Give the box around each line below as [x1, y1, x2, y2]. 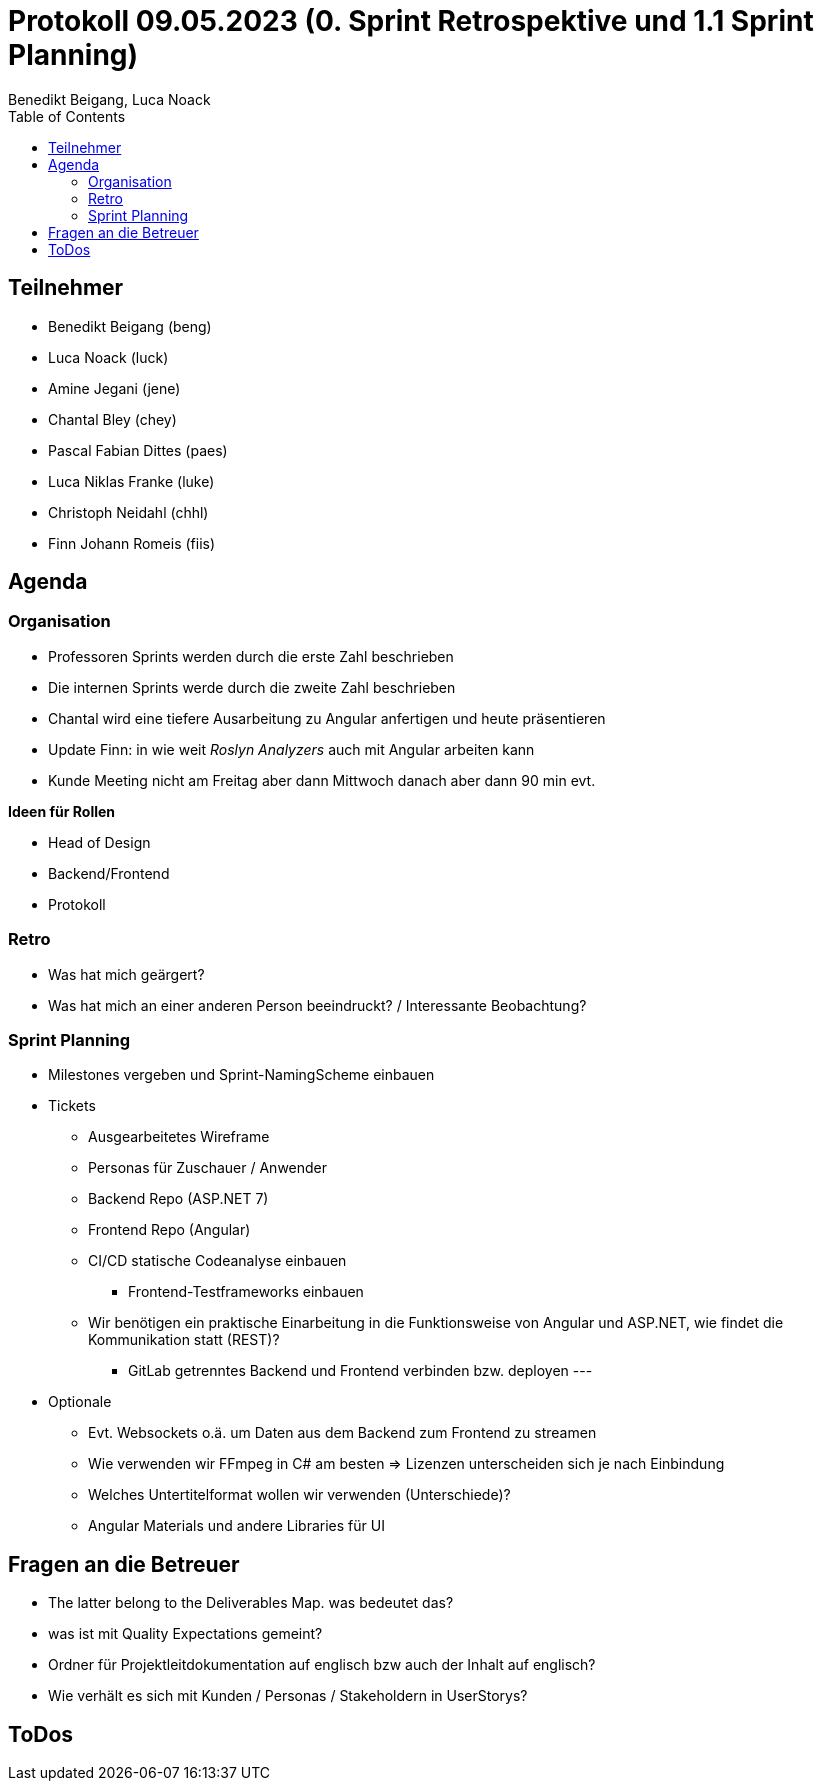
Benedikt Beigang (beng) [48, 317, 212, 335]
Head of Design [48, 833, 151, 851]
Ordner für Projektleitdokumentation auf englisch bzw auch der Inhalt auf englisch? [48, 1656, 596, 1674]
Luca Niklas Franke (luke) [48, 472, 215, 490]
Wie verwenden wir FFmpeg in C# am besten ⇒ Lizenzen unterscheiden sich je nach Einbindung [88, 1455, 725, 1473]
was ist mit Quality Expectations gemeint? [48, 1625, 323, 1643]
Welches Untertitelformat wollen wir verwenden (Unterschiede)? [88, 1486, 511, 1504]
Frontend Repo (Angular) [88, 1221, 251, 1239]
